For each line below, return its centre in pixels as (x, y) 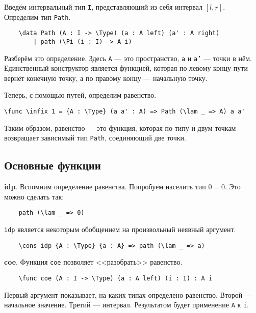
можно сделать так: (34, 196)
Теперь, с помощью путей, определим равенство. (80, 95)
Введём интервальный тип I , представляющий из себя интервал (104, 7)
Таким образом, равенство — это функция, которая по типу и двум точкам (120, 127)
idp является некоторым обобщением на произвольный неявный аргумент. (120, 229)
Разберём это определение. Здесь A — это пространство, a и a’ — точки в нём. (128, 58)
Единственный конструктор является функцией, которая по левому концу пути (126, 68)
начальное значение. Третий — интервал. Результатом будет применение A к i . (127, 305)
